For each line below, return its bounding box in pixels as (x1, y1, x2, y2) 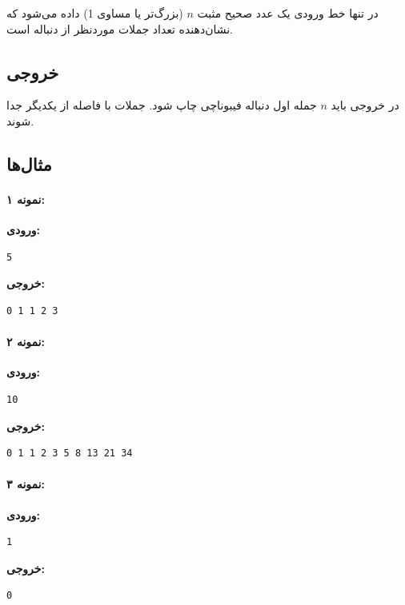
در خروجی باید (331, 97, 399, 113)
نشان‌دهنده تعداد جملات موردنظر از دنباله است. (6, 20, 233, 37)
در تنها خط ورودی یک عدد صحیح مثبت (197, 5, 379, 21)
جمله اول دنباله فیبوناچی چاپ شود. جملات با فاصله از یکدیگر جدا (6, 97, 317, 113)
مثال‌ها (6, 151, 52, 176)
